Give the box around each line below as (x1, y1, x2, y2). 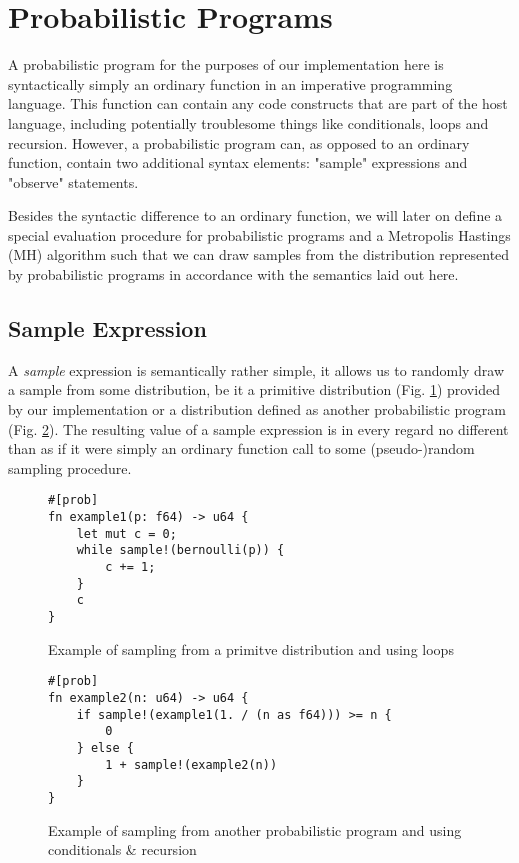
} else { (76, 740, 134, 755)
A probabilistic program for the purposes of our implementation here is (8, 54, 444, 75)
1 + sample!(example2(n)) (105, 757, 278, 772)
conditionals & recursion (48, 839, 197, 860)
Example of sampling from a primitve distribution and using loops (48, 638, 454, 659)
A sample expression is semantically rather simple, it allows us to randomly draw (8, 359, 505, 380)
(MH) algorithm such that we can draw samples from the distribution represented (8, 244, 510, 265)
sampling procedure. (8, 457, 132, 478)
